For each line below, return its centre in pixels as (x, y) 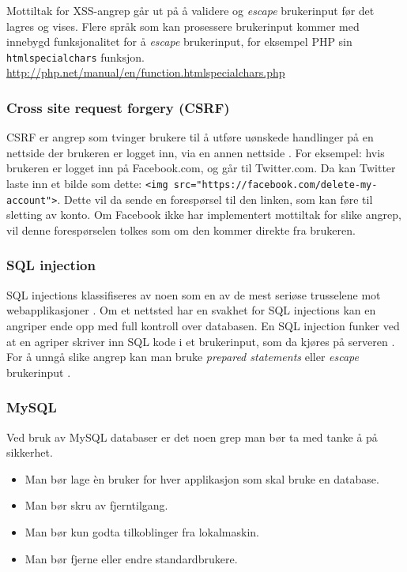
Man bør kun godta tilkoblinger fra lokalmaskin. (142, 531)
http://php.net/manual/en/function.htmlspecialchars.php (146, 72)
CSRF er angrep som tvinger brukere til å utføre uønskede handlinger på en (190, 137)
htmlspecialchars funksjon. (75, 56)
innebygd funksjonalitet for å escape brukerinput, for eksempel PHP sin (179, 41)
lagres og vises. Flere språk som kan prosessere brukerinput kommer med (183, 26)
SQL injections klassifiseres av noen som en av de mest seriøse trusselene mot (194, 294)
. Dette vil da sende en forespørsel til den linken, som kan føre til (215, 199)
